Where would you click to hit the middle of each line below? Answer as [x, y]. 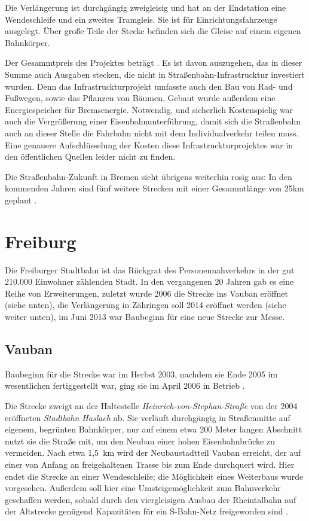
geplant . [21, 199]
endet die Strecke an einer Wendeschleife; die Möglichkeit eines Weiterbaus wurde [154, 476]
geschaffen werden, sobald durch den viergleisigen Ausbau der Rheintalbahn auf [151, 499]
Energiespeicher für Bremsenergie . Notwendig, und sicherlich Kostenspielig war [149, 109]
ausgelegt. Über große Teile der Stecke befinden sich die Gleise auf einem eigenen [153, 31]
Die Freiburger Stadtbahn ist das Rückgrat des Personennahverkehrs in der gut [150, 269]
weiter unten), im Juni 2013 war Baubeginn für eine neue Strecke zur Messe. [145, 316]
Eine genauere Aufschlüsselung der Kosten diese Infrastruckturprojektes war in [149, 144]
